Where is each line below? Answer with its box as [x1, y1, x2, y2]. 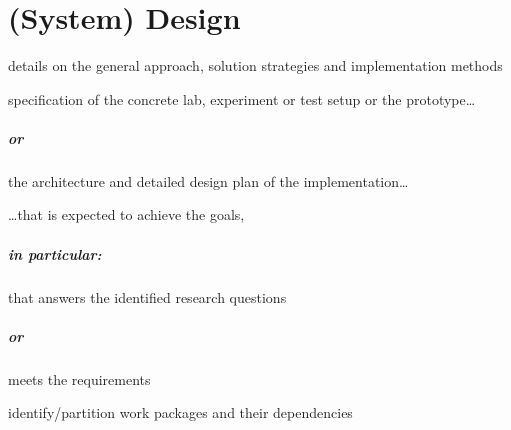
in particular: [8, 243, 102, 264]
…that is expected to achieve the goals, [8, 204, 245, 225]
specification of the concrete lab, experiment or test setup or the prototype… [8, 88, 476, 109]
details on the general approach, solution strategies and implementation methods [8, 55, 503, 76]
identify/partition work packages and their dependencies [8, 402, 353, 423]
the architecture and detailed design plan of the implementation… [8, 170, 409, 191]
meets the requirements [8, 368, 151, 389]
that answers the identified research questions [8, 286, 287, 307]
